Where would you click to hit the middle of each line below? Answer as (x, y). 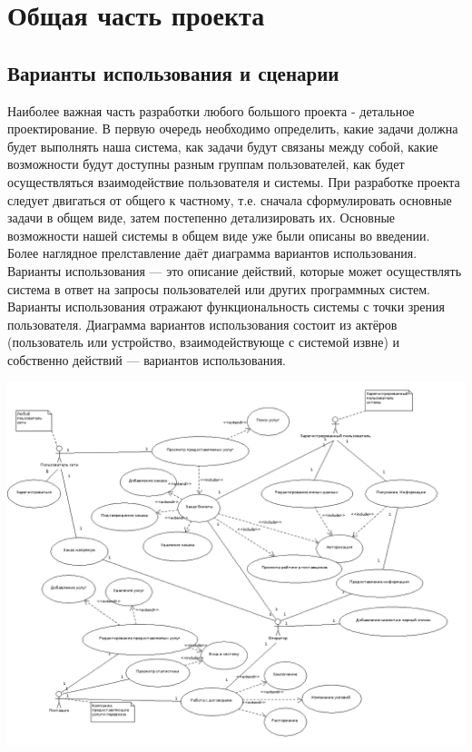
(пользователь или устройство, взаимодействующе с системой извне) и (204, 342)
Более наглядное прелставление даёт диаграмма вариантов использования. (212, 253)
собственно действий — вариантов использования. (147, 359)
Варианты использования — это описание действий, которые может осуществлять (235, 270)
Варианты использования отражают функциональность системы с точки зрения (226, 307)
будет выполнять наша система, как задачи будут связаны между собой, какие (223, 146)
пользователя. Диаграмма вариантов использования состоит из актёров (202, 324)
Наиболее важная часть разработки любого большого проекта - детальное (211, 110)
